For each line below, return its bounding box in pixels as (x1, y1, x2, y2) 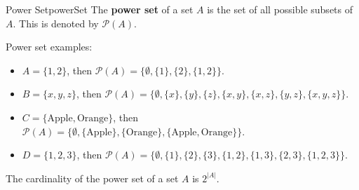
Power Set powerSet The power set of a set (6, 2, 194, 16)
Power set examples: (6, 39, 93, 54)
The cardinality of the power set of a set (6, 170, 179, 185)
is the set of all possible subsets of (207, 2, 353, 16)
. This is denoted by (13, 15, 99, 30)
